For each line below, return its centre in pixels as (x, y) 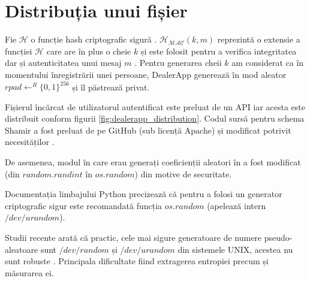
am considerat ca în (268, 63)
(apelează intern (237, 205)
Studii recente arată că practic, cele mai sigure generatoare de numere (133, 237)
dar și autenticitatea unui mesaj (63, 63)
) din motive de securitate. (183, 173)
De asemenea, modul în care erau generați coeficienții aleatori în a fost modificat (153, 161)
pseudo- (278, 237)
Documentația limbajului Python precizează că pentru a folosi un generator (144, 194)
